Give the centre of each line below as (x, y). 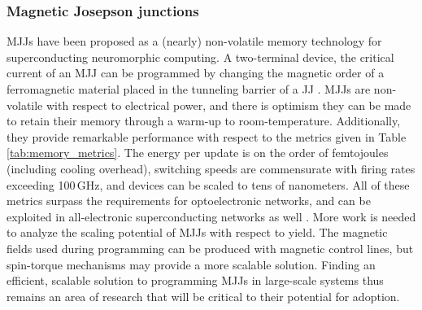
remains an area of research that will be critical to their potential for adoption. (203, 296)
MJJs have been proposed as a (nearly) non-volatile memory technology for (194, 41)
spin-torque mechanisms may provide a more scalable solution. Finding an (191, 264)
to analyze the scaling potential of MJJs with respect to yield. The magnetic (197, 232)
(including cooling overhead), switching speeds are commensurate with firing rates (211, 168)
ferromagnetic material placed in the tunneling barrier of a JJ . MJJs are (189, 89)
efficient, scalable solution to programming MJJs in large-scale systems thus (195, 280)
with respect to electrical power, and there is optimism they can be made (228, 105)
